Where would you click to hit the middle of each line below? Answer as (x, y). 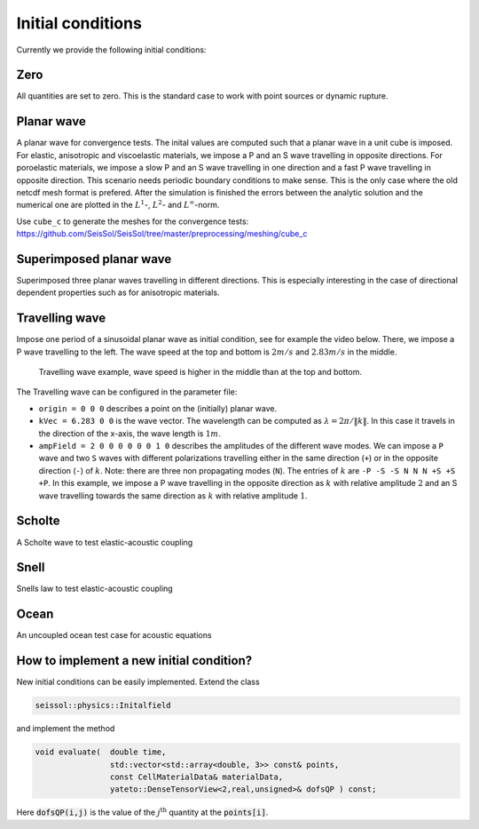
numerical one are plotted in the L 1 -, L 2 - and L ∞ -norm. (118, 204)
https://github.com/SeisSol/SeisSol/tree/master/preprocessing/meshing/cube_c (162, 234)
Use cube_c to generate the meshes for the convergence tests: (133, 221)
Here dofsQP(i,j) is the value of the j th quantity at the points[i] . (142, 812)
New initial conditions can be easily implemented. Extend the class (138, 682)
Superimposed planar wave (94, 259)
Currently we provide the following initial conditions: (111, 50)
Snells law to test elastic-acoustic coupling (94, 589)
